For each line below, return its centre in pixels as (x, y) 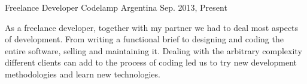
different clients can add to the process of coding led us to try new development (151, 62)
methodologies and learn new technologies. (83, 74)
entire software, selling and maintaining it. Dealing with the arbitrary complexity (153, 50)
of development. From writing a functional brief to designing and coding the (144, 39)
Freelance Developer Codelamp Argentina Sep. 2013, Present (116, 7)
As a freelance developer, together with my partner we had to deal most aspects (152, 27)
